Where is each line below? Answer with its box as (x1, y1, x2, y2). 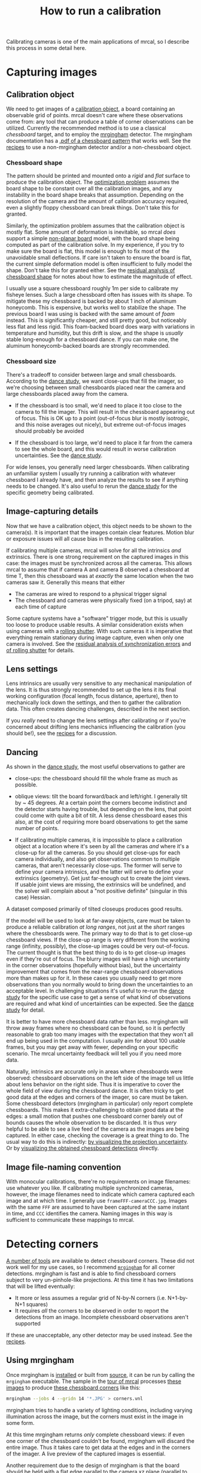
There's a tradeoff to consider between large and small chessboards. (6, 371, 176, 378)
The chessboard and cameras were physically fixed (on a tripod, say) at (14, 597, 193, 604)
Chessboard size (6, 357, 57, 366)
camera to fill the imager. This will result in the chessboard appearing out (14, 408, 195, 415)
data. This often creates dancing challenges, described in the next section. (6, 705, 190, 712)
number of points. (14, 825, 59, 832)
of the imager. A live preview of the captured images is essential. (6, 1450, 166, 1457)
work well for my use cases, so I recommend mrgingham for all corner (6, 1263, 175, 1271)
